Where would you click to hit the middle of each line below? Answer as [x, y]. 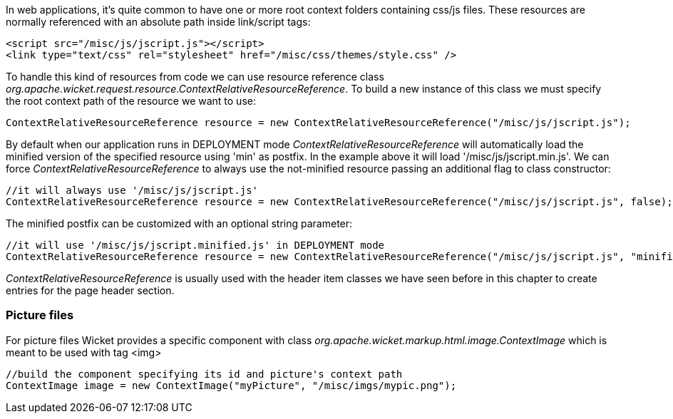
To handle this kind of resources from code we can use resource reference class [195, 77]
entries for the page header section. [90, 290]
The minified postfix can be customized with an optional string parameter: [179, 223]
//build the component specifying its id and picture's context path [204, 374]
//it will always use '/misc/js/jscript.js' [132, 190]
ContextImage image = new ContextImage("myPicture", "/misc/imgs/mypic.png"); [231, 385]
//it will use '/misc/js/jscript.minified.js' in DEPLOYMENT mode [195, 245]
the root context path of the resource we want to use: [131, 101]
